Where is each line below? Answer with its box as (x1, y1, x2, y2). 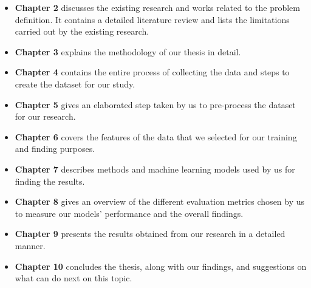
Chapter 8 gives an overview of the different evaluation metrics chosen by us (15, 195, 305, 208)
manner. (15, 239, 46, 252)
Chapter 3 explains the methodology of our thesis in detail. (15, 45, 241, 58)
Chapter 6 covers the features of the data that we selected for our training (15, 130, 297, 143)
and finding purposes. (15, 142, 95, 155)
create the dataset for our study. (15, 77, 135, 90)
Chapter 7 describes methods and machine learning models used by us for (15, 162, 295, 175)
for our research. (15, 110, 76, 123)
